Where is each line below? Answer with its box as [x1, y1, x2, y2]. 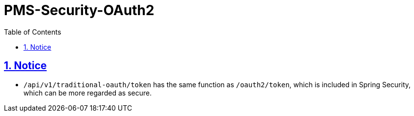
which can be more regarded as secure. [23, 88, 152, 97]
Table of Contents [4, 27, 62, 36]
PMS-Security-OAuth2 [4, 2, 154, 19]
